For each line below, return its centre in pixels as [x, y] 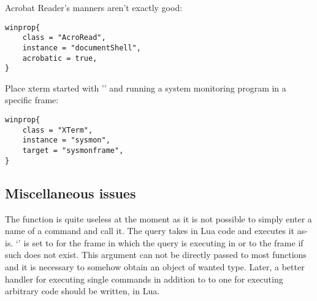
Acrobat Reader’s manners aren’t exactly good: [94, 7]
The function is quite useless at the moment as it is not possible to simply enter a [158, 218]
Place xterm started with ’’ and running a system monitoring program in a [146, 88]
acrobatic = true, [60, 58]
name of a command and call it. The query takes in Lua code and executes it [150, 231]
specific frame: [32, 100]
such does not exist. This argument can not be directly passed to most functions [156, 255]
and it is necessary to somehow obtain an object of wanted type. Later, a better [155, 266]
